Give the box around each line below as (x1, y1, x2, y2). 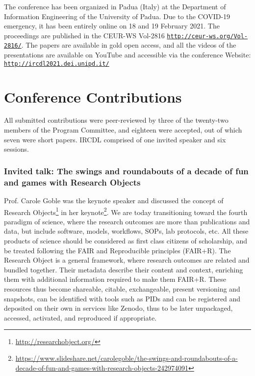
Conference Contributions (4, 86, 182, 107)
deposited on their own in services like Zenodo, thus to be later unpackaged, (4, 303, 233, 313)
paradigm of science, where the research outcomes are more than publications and (4, 216, 250, 226)
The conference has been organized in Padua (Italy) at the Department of (4, 1, 226, 11)
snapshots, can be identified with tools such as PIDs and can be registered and (4, 293, 241, 303)
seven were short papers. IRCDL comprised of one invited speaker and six (4, 134, 226, 144)
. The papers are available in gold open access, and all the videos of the (21, 40, 236, 50)
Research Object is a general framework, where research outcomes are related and (4, 255, 250, 265)
